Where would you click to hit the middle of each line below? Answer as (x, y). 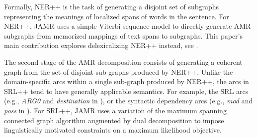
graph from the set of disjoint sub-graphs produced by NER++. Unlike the (119, 71)
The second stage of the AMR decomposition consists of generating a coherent (123, 62)
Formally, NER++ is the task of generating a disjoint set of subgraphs (112, 6)
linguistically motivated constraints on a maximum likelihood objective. (113, 130)
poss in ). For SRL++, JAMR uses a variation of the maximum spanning (115, 110)
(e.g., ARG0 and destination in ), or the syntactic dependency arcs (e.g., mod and (128, 101)
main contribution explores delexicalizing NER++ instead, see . (101, 45)
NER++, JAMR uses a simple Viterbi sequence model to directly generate (118, 26)
